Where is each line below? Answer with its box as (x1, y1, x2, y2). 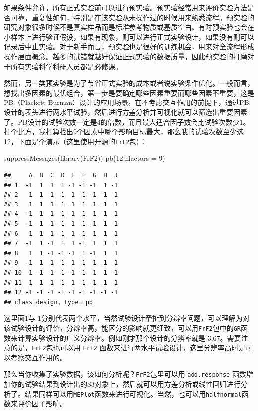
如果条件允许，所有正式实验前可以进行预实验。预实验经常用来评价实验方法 (4, 2, 247, 12)
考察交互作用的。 (10, 352, 66, 362)
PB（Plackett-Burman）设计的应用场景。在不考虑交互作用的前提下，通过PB (4, 97, 249, 107)
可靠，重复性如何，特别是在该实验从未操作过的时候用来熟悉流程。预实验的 (10, 12, 254, 22)
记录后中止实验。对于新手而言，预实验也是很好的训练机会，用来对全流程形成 (4, 41, 254, 52)
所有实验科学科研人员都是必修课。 (10, 61, 122, 71)
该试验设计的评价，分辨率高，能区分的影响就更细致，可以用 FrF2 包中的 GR (4, 322, 241, 333)
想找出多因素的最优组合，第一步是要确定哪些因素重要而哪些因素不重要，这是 (4, 87, 254, 98)
